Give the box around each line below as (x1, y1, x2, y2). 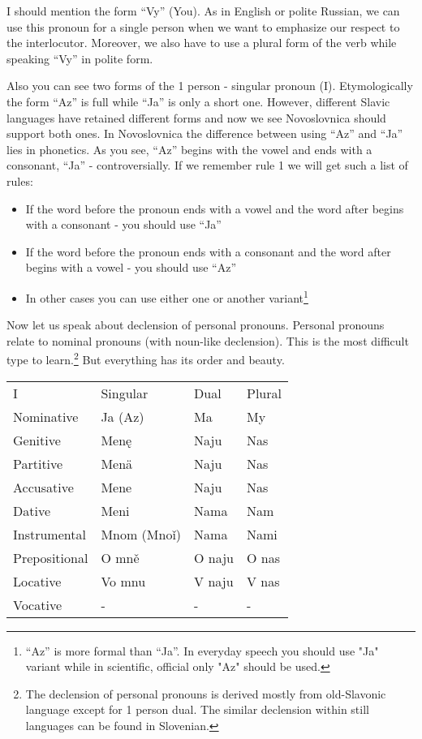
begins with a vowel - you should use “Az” (25, 259, 236, 276)
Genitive (13, 430, 61, 449)
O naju (194, 548, 235, 567)
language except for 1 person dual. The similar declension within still (25, 701, 369, 718)
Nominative (13, 406, 79, 426)
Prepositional (13, 548, 88, 567)
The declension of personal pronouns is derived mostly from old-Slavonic (25, 685, 386, 702)
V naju (194, 571, 234, 591)
